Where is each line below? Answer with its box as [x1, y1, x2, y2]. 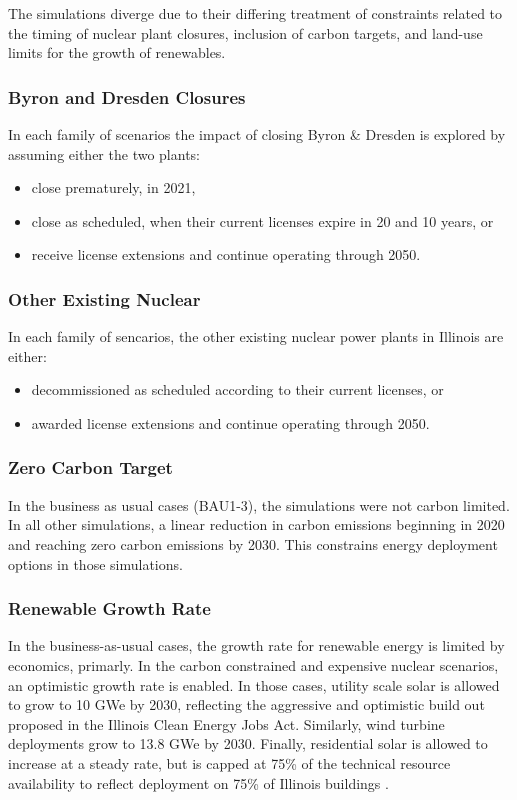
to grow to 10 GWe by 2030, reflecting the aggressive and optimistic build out [8, 694, 485, 715]
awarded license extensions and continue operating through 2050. [31, 412, 430, 433]
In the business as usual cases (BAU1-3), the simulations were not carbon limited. [8, 494, 510, 515]
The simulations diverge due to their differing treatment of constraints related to [8, 3, 503, 23]
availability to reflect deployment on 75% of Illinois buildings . [8, 772, 389, 793]
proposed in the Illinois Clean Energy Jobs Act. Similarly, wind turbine [8, 713, 445, 734]
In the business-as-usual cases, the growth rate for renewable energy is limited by [8, 635, 505, 656]
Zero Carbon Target [8, 455, 173, 480]
